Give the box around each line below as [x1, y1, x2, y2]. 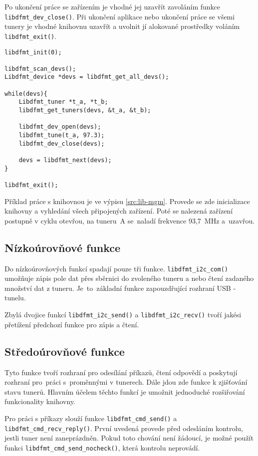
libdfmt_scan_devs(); [4, 65, 76, 72]
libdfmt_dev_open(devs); [18, 123, 101, 131]
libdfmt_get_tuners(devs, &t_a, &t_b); [18, 107, 151, 114]
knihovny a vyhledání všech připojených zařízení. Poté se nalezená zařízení [4, 206, 233, 216]
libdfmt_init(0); [4, 48, 62, 56]
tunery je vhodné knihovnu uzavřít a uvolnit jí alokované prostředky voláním [4, 21, 240, 31]
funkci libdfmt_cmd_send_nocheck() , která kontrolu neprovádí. [4, 442, 200, 453]
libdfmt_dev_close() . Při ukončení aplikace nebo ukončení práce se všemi [4, 11, 235, 21]
